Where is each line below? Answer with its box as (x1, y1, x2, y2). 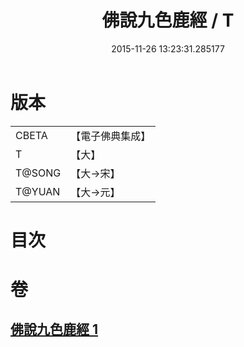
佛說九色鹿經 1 (10, 321, 99, 338)
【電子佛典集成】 (70, 129, 152, 143)
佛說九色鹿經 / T (101, 9, 235, 32)
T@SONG (15, 166, 62, 180)
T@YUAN (15, 184, 61, 198)
